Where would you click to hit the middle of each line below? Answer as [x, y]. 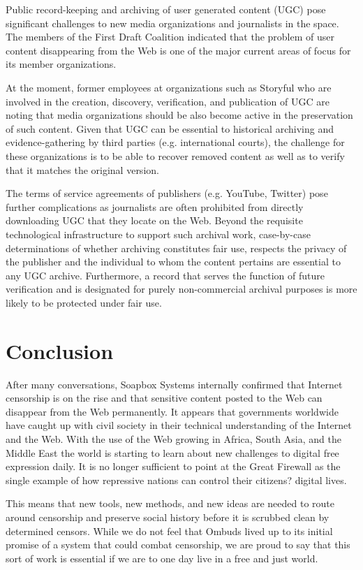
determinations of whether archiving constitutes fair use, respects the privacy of [176, 248]
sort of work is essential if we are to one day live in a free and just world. [162, 558]
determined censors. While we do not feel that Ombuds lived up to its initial [169, 531]
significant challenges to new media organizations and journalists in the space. [172, 23]
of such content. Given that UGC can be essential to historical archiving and [170, 128]
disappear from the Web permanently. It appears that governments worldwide [172, 411]
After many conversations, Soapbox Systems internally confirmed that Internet [174, 384]
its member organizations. [61, 64]
